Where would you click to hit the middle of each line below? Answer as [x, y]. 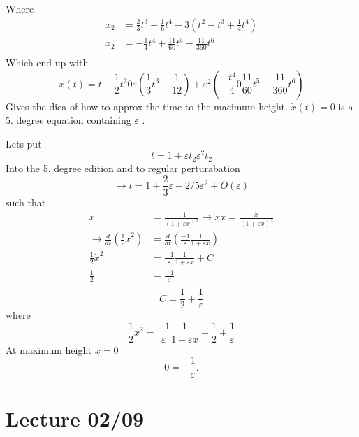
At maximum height [49, 349]
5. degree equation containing [68, 120]
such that [26, 202]
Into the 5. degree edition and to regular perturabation [123, 167]
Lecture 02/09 [75, 418]
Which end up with [47, 63]
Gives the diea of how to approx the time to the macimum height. [147, 106]
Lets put [24, 143]
